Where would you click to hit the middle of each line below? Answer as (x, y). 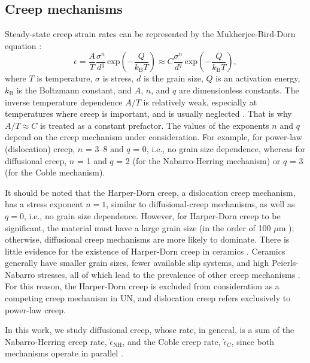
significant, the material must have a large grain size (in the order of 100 (138, 227)
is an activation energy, (258, 78)
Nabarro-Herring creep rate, (56, 341)
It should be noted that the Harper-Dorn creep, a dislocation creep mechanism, (150, 192)
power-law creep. (35, 309)
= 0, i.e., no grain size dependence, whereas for (219, 148)
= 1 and (92, 160)
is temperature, (65, 78)
